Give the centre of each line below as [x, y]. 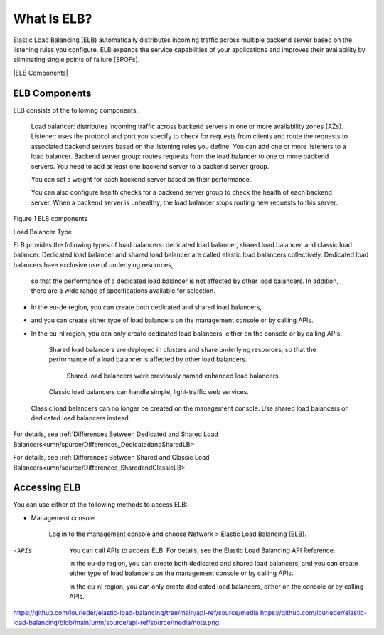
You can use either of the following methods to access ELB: [100, 505]
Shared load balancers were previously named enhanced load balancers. [174, 376]
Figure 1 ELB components [50, 219]
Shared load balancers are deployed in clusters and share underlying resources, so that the [182, 350]
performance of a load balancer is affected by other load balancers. [148, 359]
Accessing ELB [47, 488]
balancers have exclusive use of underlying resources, [93, 264]
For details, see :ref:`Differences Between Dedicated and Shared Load [116, 434]
